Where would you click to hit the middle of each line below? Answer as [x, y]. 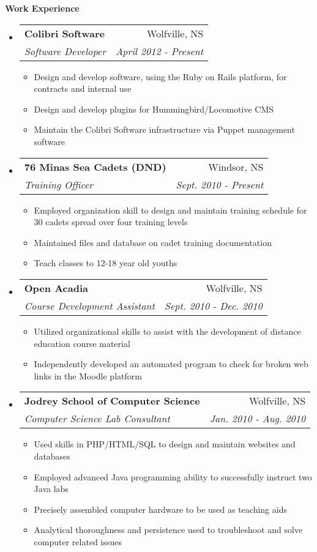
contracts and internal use [83, 88]
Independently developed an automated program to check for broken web [171, 364]
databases [52, 456]
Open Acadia [56, 288]
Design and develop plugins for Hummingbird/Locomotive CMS [154, 109]
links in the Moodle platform [88, 375]
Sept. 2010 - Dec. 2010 [213, 305]
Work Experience [42, 8]
